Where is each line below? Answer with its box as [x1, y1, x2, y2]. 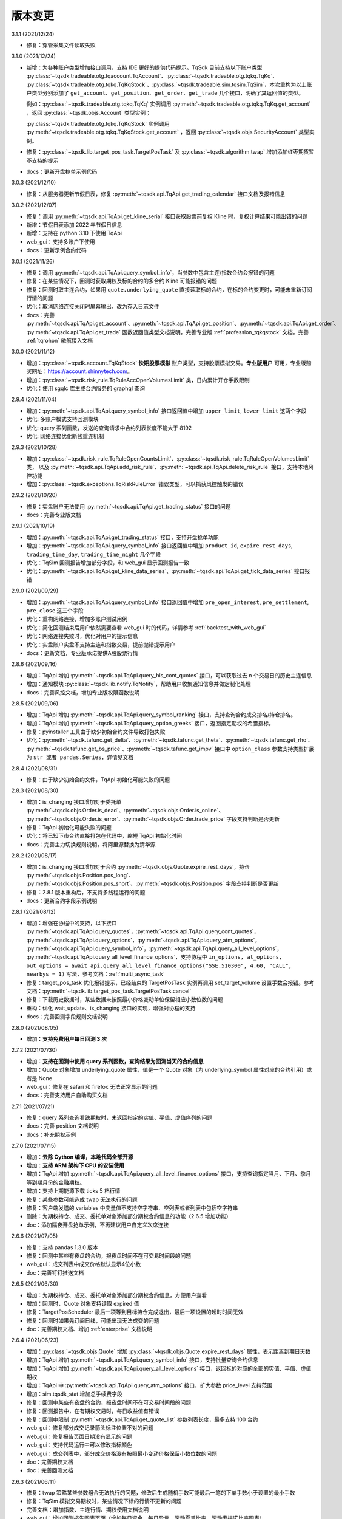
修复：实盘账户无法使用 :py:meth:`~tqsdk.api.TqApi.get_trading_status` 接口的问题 [26, 502, 231, 510]
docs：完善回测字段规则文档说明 [26, 1013, 109, 1020]
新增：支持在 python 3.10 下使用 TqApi [26, 230, 122, 237]
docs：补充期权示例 [26, 1131, 76, 1138]
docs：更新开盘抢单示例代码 [26, 168, 98, 176]
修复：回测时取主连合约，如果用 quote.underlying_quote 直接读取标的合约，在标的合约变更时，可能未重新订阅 [26, 286, 312, 293]
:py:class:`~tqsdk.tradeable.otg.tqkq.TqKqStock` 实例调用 [26, 120, 170, 128]
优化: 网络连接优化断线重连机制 [26, 432, 104, 440]
